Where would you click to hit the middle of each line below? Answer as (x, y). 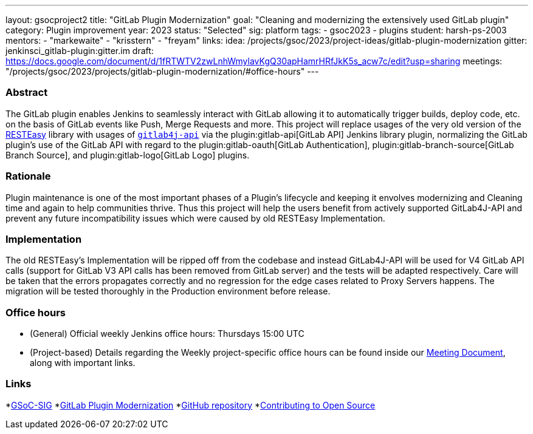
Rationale (28, 176)
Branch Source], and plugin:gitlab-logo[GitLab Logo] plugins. (128, 155)
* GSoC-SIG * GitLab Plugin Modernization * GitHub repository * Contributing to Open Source (191, 405)
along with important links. (83, 363)
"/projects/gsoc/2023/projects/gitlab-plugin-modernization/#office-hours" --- (162, 71)
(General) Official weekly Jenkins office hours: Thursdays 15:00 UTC (167, 334)
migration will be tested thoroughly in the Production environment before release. (168, 291)
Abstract (27, 93)
